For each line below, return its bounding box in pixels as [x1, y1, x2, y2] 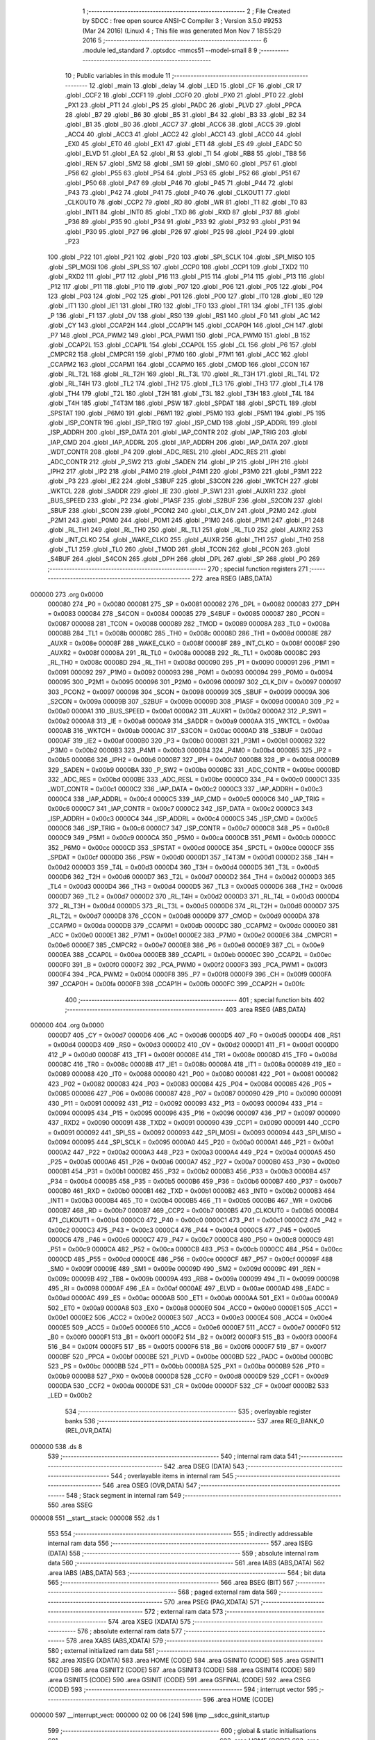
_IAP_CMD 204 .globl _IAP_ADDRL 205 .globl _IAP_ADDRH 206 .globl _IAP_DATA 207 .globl [47, 438, 308, 446]
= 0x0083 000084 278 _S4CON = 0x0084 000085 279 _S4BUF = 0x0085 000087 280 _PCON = [47, 610, 326, 618]
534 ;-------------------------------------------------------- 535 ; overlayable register [65, 1407, 312, 1416]
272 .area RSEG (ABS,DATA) [192, 574, 272, 583]
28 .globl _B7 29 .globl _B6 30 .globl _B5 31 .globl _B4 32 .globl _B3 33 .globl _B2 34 [65, 110, 306, 118]
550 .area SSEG [47, 1501, 93, 1510]
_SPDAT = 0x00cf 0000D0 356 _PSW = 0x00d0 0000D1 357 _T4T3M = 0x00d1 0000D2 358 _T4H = [47, 853, 334, 862]
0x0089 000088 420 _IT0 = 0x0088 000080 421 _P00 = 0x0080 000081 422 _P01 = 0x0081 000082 [47, 1070, 339, 1078]
